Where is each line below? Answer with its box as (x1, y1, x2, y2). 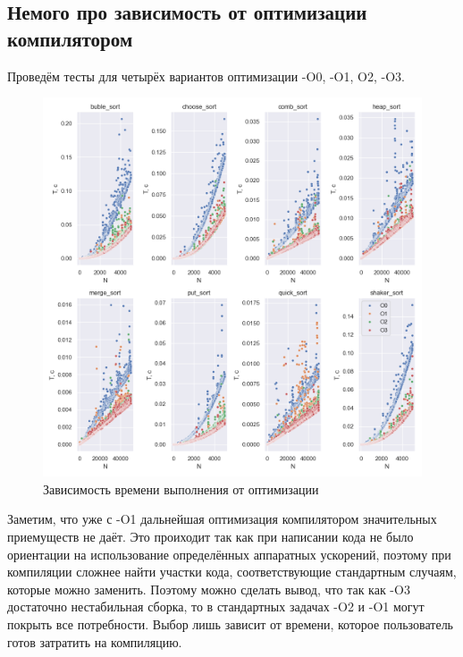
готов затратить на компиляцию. (7, 632, 182, 651)
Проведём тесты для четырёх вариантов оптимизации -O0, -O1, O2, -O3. (7, 66, 405, 85)
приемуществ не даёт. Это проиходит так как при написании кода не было (7, 526, 414, 545)
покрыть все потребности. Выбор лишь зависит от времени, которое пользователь (7, 614, 453, 633)
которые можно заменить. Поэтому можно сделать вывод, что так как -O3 (7, 579, 410, 598)
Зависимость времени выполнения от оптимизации (43, 479, 319, 498)
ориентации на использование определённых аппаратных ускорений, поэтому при (7, 544, 451, 563)
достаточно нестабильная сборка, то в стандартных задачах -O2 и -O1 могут (7, 597, 425, 616)
